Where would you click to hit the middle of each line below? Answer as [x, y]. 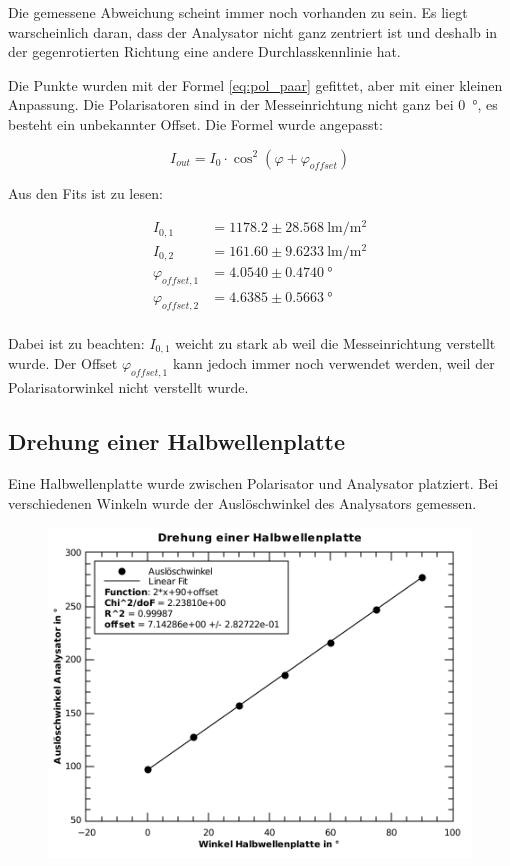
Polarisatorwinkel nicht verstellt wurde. [128, 387]
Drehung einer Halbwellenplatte [177, 441]
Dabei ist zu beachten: [76, 342]
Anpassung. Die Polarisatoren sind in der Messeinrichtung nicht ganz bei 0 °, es [253, 104]
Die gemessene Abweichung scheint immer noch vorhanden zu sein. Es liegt [238, 12]
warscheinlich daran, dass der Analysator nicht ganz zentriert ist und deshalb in [253, 31]
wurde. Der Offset [63, 363]
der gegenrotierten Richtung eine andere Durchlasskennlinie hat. [204, 51]
